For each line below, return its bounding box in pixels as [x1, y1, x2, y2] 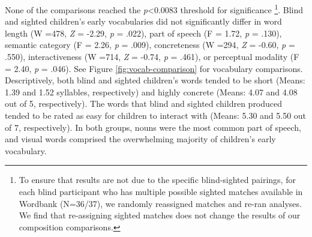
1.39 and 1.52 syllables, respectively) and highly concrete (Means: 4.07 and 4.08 [5, 85, 298, 98]
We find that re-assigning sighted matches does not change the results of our [19, 209, 301, 221]
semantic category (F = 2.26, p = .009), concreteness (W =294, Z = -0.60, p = [5, 38, 295, 51]
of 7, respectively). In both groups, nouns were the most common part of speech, [5, 121, 302, 133]
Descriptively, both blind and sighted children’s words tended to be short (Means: [5, 74, 305, 86]
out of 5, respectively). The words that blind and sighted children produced [5, 97, 283, 110]
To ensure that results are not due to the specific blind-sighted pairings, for [19, 173, 296, 186]
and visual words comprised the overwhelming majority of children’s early [5, 133, 276, 145]
